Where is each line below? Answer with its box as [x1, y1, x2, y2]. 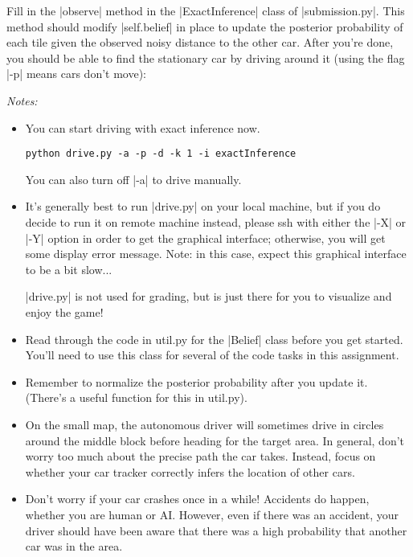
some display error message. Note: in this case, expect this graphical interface [25, 245, 407, 262]
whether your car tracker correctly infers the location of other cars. [25, 463, 355, 480]
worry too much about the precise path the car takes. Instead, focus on [25, 448, 376, 465]
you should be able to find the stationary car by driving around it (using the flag [6, 49, 405, 66]
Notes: [6, 92, 38, 109]
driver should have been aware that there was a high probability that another [25, 522, 407, 539]
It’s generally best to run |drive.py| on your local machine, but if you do [25, 198, 381, 215]
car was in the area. [25, 538, 123, 555]
